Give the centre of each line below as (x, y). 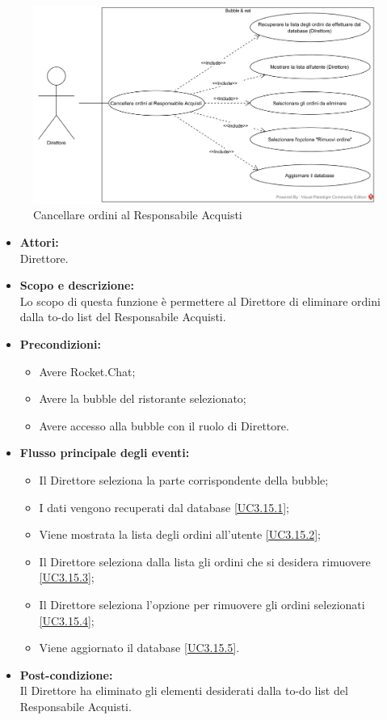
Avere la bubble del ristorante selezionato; (143, 398)
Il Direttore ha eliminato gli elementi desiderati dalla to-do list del (184, 690)
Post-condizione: (66, 674)
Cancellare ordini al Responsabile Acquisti (138, 215)
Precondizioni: (60, 344)
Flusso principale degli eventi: (105, 453)
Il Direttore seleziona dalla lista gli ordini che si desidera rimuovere (205, 561)
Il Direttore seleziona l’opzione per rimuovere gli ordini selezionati (202, 604)
